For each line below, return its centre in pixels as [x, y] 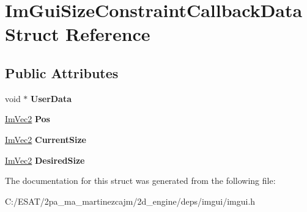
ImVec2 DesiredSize [45, 160]
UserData [51, 98]
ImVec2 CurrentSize [46, 139]
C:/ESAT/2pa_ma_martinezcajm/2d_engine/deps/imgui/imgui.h [130, 201]
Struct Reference [78, 34]
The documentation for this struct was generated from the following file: [140, 181]
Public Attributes [62, 72]
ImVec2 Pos [28, 119]
